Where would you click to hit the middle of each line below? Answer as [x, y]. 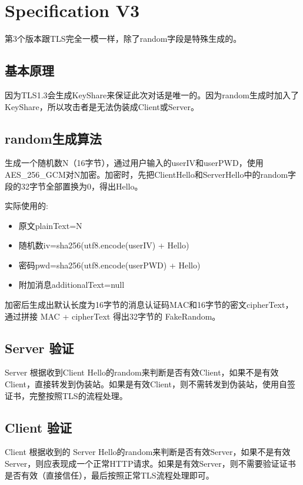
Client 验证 [39, 427]
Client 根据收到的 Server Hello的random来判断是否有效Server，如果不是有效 [148, 452]
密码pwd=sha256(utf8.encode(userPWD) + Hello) [109, 265]
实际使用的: [26, 206]
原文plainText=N [50, 225]
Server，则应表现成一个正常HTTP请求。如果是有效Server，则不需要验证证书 [150, 464]
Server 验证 [39, 348]
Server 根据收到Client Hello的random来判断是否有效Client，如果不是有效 [142, 372]
